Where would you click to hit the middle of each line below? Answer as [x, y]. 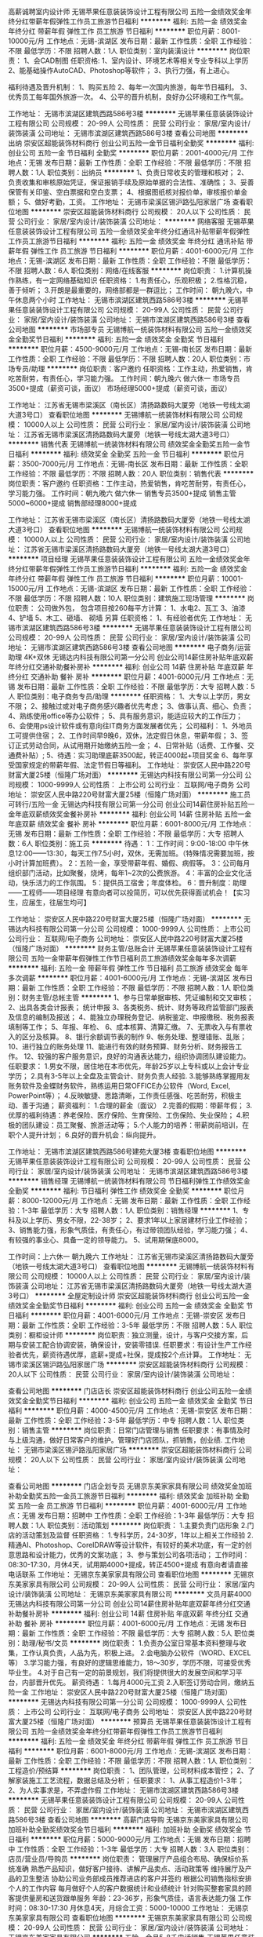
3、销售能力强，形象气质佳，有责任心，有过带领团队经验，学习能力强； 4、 [130, 1230]
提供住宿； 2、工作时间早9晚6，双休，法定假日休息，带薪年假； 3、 [131, 735]
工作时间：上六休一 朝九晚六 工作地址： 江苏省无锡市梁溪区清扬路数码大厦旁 [131, 1257]
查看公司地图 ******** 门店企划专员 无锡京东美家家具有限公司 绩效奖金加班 [130, 1486]
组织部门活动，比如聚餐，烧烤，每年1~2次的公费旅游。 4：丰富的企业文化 [127, 873]
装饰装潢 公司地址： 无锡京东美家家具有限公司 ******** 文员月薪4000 [138, 1594]
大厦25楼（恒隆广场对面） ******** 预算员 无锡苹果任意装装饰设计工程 [130, 1722]
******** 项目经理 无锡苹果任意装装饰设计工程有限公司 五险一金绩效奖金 [126, 559]
